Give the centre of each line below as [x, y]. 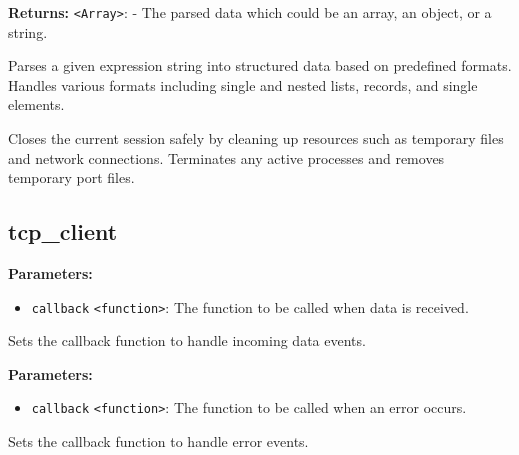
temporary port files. [71, 177]
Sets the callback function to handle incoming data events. [187, 340]
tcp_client [63, 231]
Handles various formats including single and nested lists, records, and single [243, 84]
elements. [36, 104]
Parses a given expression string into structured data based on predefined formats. [260, 65]
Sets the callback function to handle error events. [158, 441]
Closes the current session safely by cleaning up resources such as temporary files [256, 138]
